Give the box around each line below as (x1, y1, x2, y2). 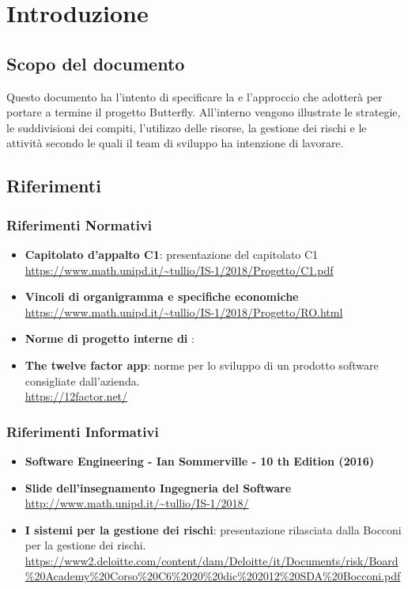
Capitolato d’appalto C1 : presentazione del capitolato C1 (25, 245, 319, 262)
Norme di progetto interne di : (25, 330, 195, 347)
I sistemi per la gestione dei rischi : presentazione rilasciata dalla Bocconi (25, 521, 402, 538)
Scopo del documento (6, 51, 185, 75)
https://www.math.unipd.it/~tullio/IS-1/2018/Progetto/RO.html (25, 303, 343, 320)
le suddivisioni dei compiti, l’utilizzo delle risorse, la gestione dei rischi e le (6, 119, 367, 135)
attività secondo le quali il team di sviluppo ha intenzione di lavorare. (6, 135, 344, 151)
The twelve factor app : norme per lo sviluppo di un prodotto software (25, 356, 379, 373)
